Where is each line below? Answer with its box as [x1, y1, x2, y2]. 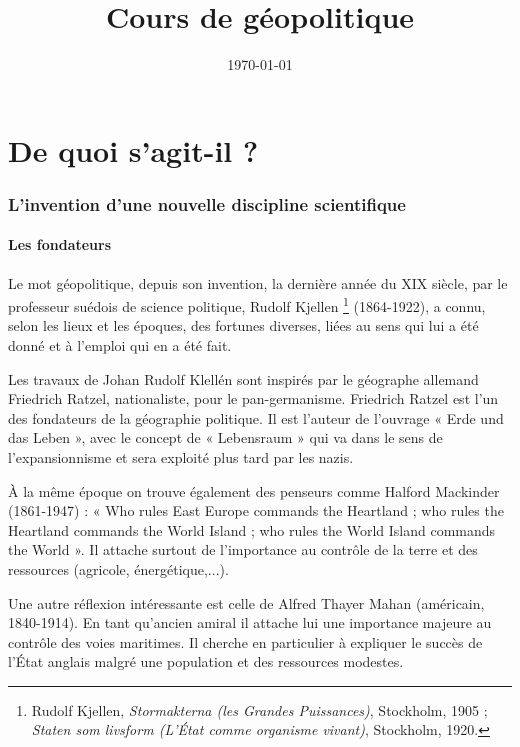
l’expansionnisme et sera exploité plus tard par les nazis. [8, 446, 354, 467]
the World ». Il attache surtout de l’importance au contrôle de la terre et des [8, 539, 478, 560]
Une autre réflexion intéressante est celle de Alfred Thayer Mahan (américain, [8, 592, 485, 613]
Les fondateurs [8, 234, 112, 255]
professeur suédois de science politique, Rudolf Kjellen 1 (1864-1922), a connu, [8, 293, 486, 316]
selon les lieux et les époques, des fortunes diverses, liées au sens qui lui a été [8, 315, 479, 336]
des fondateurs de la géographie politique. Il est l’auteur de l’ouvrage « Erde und [8, 407, 504, 428]
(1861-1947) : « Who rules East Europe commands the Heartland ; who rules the [8, 500, 504, 521]
